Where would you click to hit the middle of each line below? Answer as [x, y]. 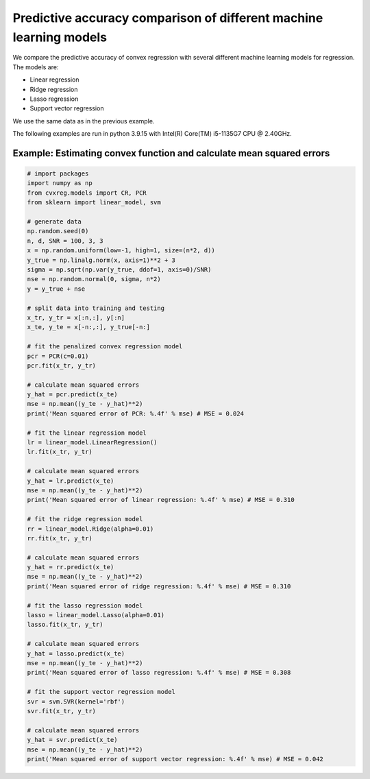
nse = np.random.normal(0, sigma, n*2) [94, 279]
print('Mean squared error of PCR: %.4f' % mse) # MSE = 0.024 [136, 414]
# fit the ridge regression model [85, 519]
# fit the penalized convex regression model [105, 347]
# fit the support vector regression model [101, 692]
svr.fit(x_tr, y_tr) [61, 711]
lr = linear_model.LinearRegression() [92, 443]
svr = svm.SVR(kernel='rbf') [76, 702]
